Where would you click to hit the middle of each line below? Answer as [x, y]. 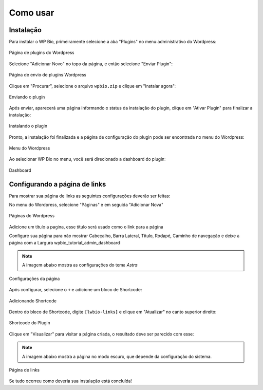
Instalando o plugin [28, 126]
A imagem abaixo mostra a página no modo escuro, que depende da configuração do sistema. [117, 356]
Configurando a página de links [57, 184]
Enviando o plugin [27, 97]
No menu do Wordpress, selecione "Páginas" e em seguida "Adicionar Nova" [86, 205]
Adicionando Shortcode [33, 301]
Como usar [32, 13]
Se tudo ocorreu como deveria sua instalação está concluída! [71, 381]
